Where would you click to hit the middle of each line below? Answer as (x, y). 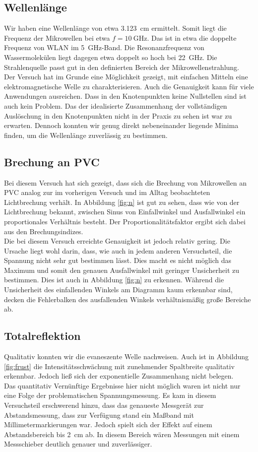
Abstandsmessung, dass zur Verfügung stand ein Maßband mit (99, 415)
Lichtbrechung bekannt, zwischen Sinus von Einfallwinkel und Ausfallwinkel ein (125, 212)
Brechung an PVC (52, 161)
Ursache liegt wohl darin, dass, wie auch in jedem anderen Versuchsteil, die (118, 250)
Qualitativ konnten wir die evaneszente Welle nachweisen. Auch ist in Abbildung (126, 356)
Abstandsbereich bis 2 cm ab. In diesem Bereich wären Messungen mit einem (122, 434)
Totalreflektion (42, 336)
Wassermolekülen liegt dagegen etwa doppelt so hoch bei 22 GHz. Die (111, 57)
